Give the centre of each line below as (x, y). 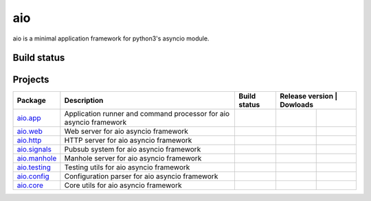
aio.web (30, 132)
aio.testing (34, 167)
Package (31, 101)
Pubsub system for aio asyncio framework (133, 150)
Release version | (309, 96)
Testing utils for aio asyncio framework (127, 167)
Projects (31, 80)
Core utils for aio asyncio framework (123, 185)
